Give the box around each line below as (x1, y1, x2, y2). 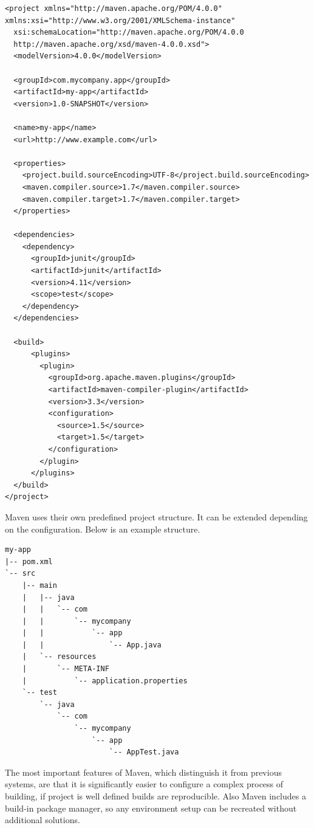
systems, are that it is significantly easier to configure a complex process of (5, 778, 284, 790)
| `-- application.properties (22, 676, 188, 685)
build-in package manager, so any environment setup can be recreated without (5, 801, 297, 814)
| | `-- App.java (22, 640, 162, 649)
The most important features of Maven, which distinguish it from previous (5, 765, 282, 778)
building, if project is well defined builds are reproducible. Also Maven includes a (5, 790, 306, 802)
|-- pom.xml (5, 557, 53, 566)
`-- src (5, 569, 36, 578)
